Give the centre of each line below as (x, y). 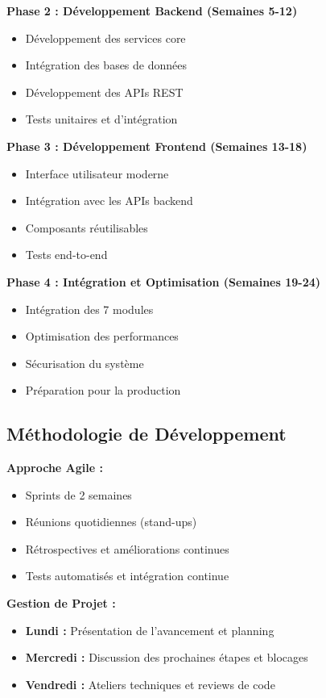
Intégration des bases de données (106, 65)
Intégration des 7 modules (89, 309)
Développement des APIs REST (104, 92)
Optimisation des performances (102, 336)
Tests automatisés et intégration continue (127, 576)
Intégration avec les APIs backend (109, 201)
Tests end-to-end (66, 255)
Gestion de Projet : (61, 603)
